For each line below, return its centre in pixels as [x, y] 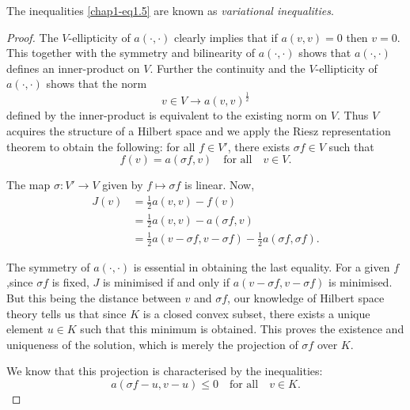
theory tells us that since [66, 313]
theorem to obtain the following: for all [101, 146]
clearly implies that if [226, 37]
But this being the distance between [94, 298]
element [25, 329]
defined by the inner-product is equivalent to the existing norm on [167, 115]
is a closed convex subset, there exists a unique [256, 313]
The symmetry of [48, 266]
